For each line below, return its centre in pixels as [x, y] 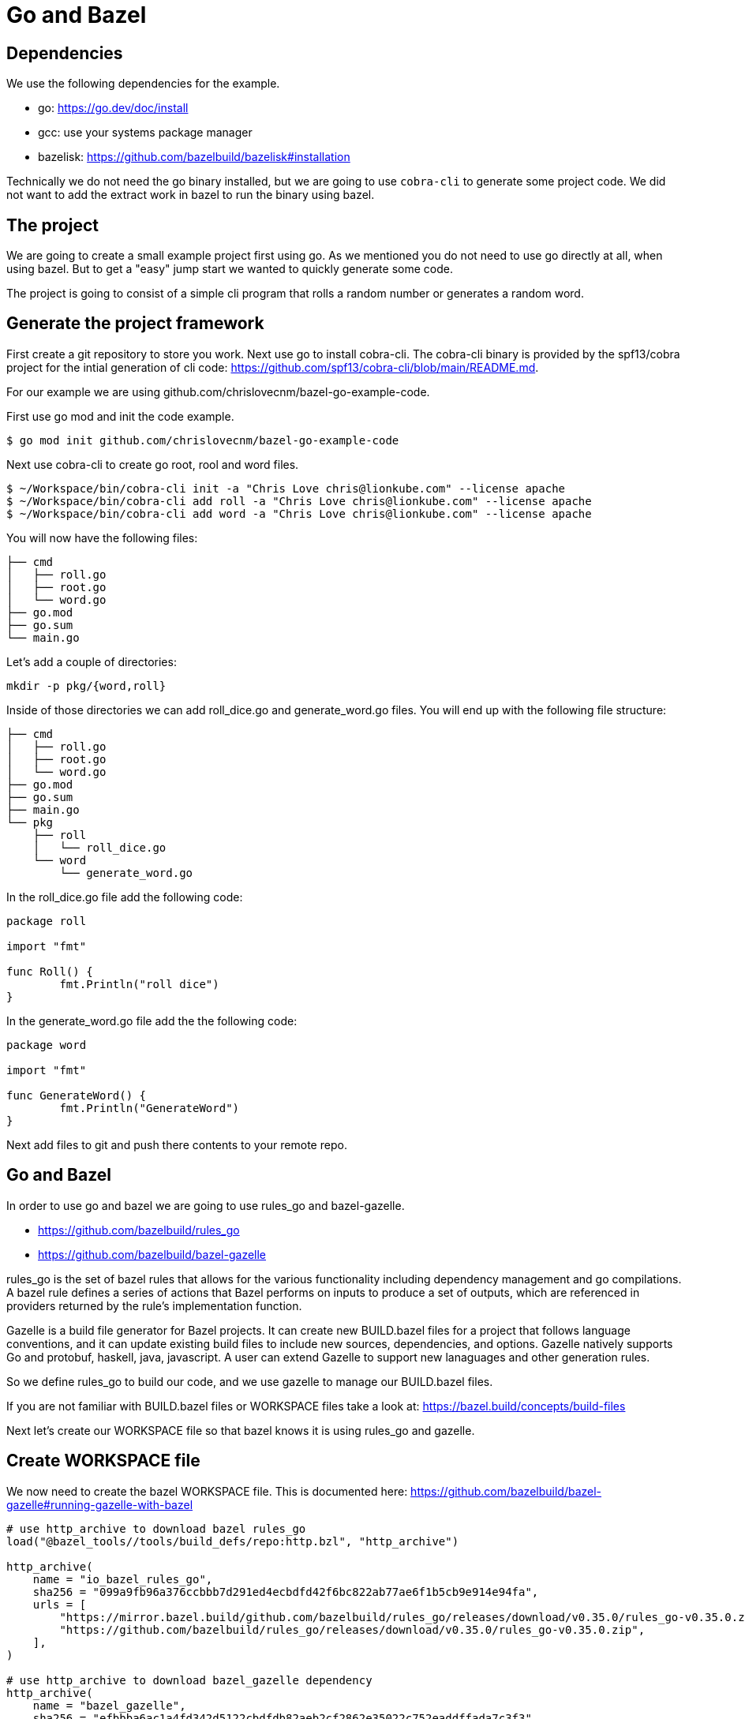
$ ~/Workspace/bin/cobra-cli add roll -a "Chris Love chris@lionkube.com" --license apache [299, 501]
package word [47, 1045]
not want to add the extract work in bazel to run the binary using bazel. [191, 195]
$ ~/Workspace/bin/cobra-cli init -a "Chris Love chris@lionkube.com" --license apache [286, 488]
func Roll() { [50, 971]
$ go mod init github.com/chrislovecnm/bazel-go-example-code [203, 440]
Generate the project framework [135, 324]
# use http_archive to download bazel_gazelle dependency [189, 1680]
